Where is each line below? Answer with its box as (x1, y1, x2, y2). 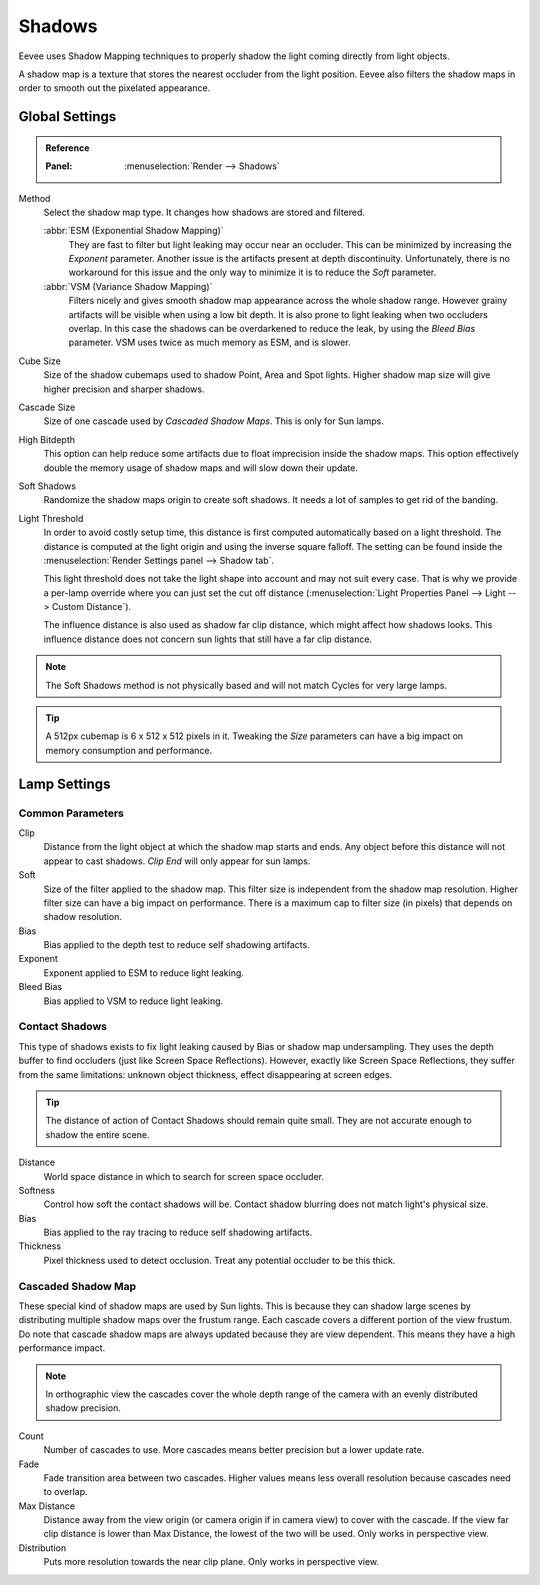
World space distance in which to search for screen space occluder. (43, 1170, 325, 1182)
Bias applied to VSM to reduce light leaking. (43, 995, 224, 1007)
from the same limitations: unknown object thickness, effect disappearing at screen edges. (18, 1068, 393, 1080)
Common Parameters (18, 806, 124, 820)
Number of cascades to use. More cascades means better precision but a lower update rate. (43, 1444, 425, 1456)
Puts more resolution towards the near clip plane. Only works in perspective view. (43, 1556, 380, 1568)
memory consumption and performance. (45, 744, 213, 756)
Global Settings (18, 108, 117, 125)
